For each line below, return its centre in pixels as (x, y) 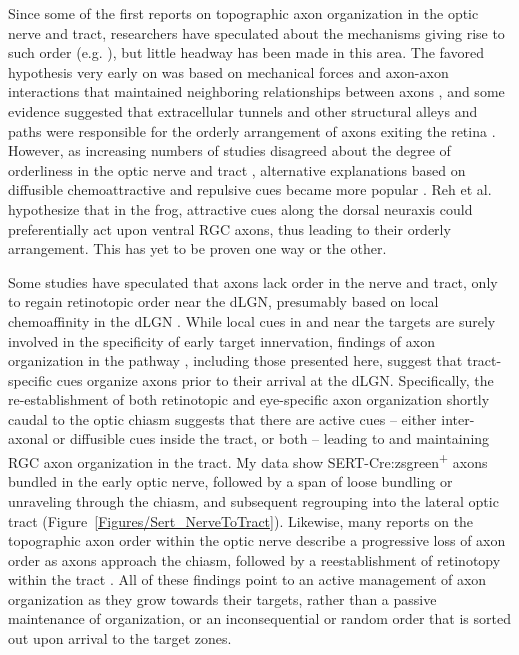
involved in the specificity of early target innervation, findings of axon (221, 340)
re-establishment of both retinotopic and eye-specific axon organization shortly (249, 399)
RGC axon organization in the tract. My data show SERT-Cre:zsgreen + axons (248, 460)
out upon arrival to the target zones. (120, 638)
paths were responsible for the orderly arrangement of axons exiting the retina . (252, 130)
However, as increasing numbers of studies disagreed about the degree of (229, 150)
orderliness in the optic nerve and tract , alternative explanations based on (237, 169)
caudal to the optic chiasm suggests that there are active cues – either (222, 418)
